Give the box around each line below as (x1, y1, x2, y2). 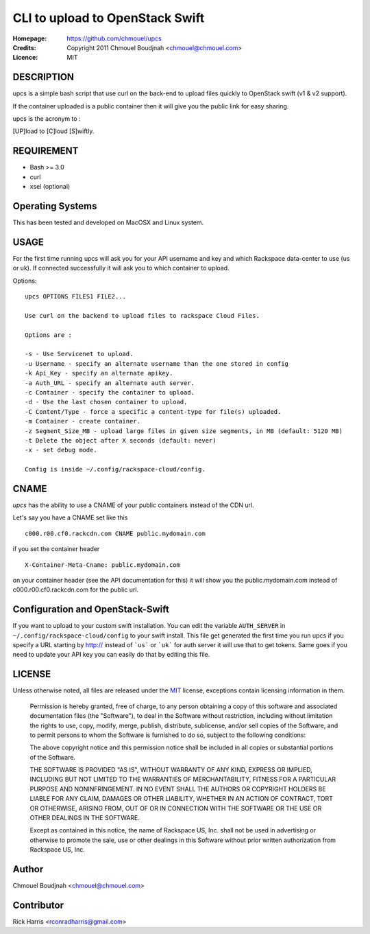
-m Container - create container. (25, 417, 140, 425)
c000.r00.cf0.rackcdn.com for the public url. (12, 585, 139, 594)
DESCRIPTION (12, 71, 75, 83)
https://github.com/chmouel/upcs (66, 34, 162, 43)
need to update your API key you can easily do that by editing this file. (12, 651, 210, 659)
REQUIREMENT (12, 145, 79, 157)
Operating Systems (12, 200, 97, 212)
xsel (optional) (29, 183, 71, 191)
